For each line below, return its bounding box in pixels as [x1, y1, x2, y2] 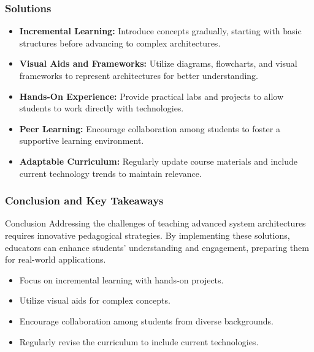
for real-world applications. [5, 253, 106, 266]
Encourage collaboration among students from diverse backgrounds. [19, 314, 274, 327]
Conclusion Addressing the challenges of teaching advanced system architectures [5, 217, 306, 230]
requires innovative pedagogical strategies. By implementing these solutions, [5, 228, 290, 241]
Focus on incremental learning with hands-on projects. [19, 273, 224, 286]
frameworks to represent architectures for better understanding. [19, 69, 258, 81]
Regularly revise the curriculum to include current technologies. [19, 335, 259, 348]
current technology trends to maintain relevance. [19, 167, 202, 179]
